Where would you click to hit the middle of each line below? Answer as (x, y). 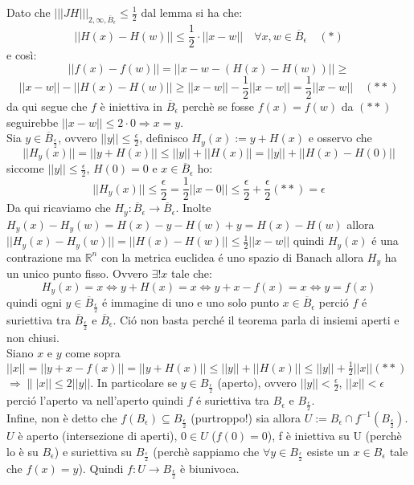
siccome (25, 168)
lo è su (23, 451)
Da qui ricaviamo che (59, 208)
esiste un (328, 451)
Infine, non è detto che (62, 417)
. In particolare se (134, 383)
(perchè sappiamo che (206, 451)
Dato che (29, 12)
